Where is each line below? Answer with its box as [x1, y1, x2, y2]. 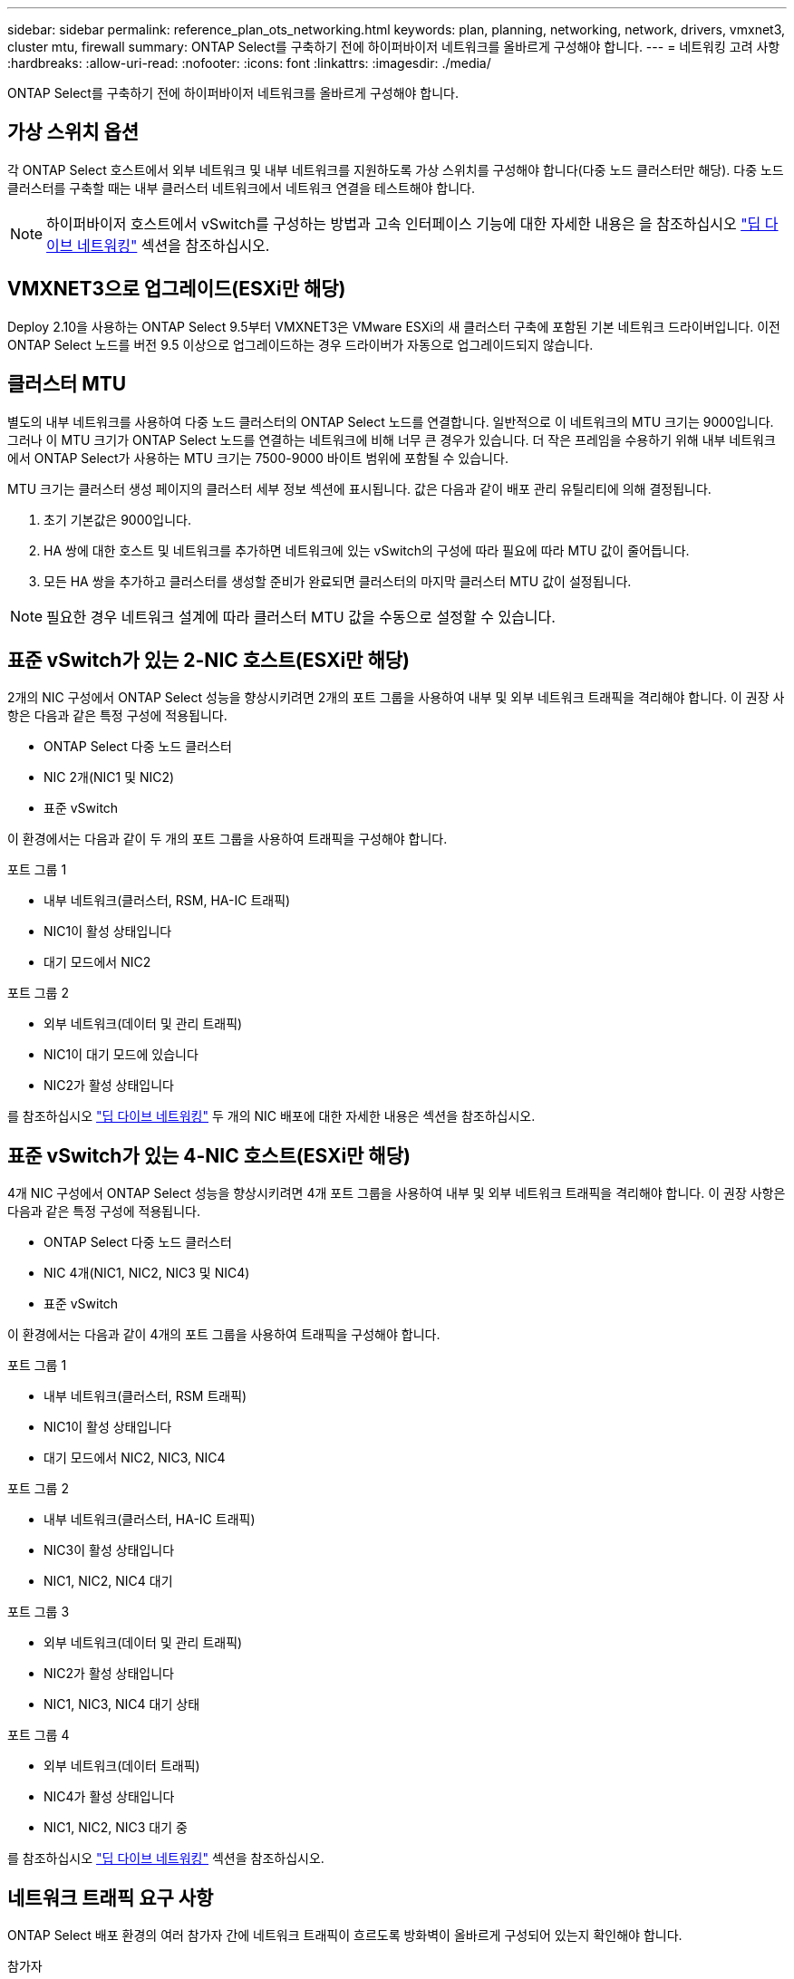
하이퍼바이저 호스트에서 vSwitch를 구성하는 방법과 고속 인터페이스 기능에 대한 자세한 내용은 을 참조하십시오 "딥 [46, 214, 761, 233]
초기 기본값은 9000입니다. [44, 511, 192, 527]
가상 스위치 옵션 [7, 121, 140, 144]
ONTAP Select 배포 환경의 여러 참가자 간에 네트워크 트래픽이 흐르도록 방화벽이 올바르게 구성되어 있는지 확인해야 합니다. [7, 1927, 683, 1944]
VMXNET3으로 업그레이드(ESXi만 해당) [7, 277, 346, 301]
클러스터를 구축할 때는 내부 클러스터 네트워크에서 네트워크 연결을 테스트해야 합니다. [7, 179, 476, 196]
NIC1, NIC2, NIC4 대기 [44, 1573, 173, 1589]
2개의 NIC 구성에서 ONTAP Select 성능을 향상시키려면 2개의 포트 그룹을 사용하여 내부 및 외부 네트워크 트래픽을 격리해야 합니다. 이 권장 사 [7, 690, 785, 706]
